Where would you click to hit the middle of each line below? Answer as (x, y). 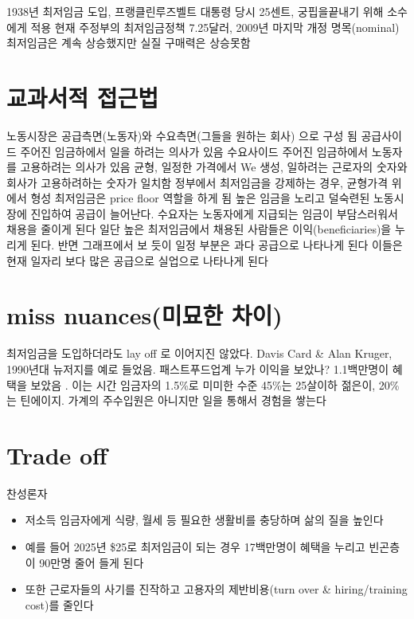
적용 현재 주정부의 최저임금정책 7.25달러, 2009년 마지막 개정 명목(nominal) (215, 27)
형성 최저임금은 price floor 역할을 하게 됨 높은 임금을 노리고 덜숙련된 (200, 198)
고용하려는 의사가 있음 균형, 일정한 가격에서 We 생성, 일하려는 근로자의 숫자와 (214, 167)
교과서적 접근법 (83, 97)
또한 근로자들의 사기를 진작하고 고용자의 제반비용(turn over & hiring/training (216, 589)
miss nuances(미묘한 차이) (145, 315)
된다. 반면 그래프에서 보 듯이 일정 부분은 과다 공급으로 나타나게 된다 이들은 (217, 245)
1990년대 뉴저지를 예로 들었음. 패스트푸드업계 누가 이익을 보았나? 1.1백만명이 (198, 368)
